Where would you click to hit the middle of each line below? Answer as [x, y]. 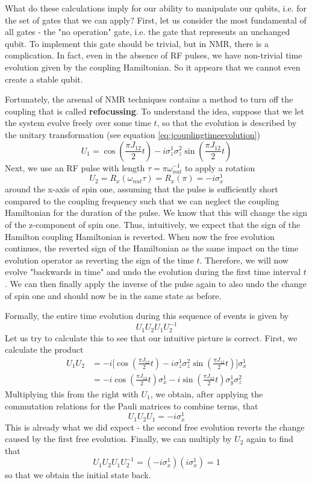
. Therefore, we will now [244, 260]
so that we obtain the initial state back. [78, 475]
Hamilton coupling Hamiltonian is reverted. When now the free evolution [140, 236]
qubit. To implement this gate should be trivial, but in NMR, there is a [137, 43]
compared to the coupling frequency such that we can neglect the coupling [142, 200]
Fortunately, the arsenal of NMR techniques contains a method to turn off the [149, 99]
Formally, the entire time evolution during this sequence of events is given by [147, 316]
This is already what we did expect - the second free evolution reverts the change [155, 427]
